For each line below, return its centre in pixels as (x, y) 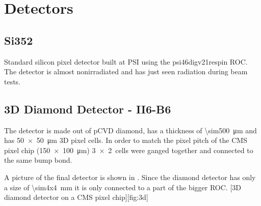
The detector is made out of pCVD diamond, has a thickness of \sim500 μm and (130, 130)
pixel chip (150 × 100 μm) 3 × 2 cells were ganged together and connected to (129, 150)
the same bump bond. (38, 160)
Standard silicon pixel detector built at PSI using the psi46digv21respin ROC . (126, 61)
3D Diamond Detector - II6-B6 (88, 109)
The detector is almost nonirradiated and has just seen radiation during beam (126, 71)
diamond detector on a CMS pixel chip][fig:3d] (76, 197)
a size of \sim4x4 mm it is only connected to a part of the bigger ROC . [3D (123, 187)
